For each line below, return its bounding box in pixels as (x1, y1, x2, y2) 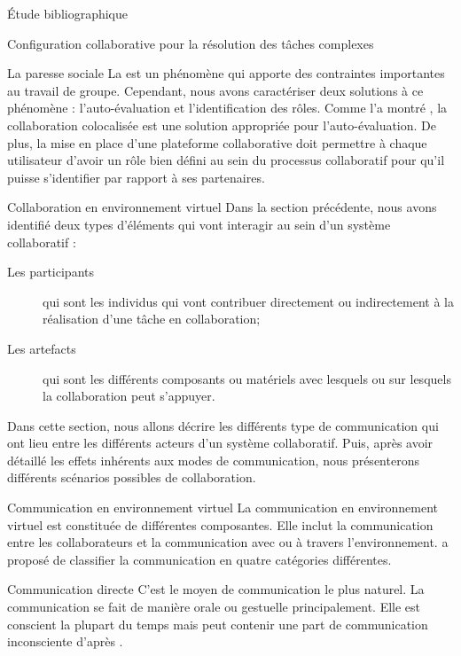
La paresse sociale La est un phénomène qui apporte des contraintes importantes (7, 64, 445, 82)
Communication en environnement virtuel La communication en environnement (7, 498, 439, 517)
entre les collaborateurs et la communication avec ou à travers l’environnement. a (7, 533, 449, 551)
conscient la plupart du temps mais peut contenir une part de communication (7, 614, 428, 633)
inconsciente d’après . (7, 632, 123, 651)
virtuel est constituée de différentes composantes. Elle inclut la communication (7, 515, 434, 534)
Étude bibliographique (7, 4, 129, 22)
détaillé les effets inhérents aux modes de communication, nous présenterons (7, 450, 419, 469)
